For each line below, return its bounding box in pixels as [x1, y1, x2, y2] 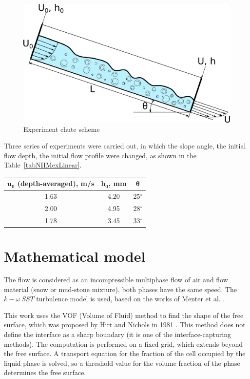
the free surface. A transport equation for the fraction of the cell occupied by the [4, 348, 246, 358]
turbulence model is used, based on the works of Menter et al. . [36, 294, 225, 304]
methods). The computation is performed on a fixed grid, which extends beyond [4, 338, 243, 349]
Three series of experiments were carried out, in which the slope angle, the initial [4, 141, 246, 151]
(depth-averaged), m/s [17, 178, 95, 189]
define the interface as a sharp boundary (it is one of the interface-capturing [4, 329, 231, 339]
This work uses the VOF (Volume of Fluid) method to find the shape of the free [4, 310, 244, 320]
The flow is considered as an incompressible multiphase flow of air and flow [4, 274, 228, 285]
